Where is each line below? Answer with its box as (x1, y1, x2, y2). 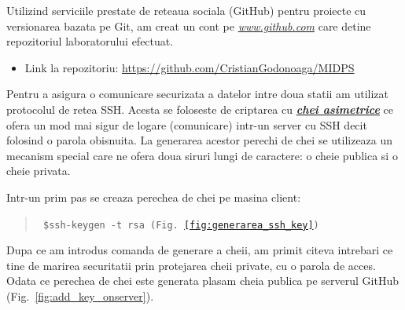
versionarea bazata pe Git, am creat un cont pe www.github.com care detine (6, 17, 371, 34)
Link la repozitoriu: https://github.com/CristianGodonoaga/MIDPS (24, 59, 355, 75)
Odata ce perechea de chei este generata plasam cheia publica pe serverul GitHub (6, 272, 399, 289)
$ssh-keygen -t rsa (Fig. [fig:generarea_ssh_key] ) (42, 219, 319, 231)
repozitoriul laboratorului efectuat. (6, 33, 174, 49)
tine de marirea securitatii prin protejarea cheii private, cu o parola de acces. (6, 257, 376, 273)
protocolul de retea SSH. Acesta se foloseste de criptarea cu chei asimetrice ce (6, 100, 393, 117)
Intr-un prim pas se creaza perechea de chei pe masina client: (6, 188, 301, 205)
